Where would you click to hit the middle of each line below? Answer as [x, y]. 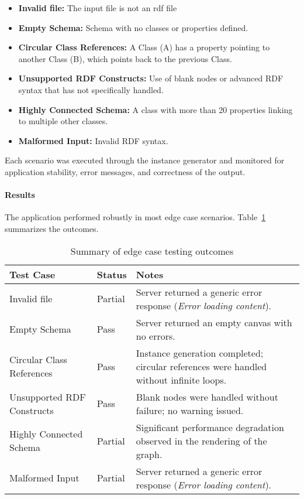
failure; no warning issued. [190, 410]
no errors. [156, 336]
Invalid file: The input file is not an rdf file [98, 8]
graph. [149, 454]
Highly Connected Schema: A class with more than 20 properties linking [156, 109]
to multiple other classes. [63, 121]
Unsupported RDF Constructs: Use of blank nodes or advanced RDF [151, 78]
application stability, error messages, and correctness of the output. [125, 171]
